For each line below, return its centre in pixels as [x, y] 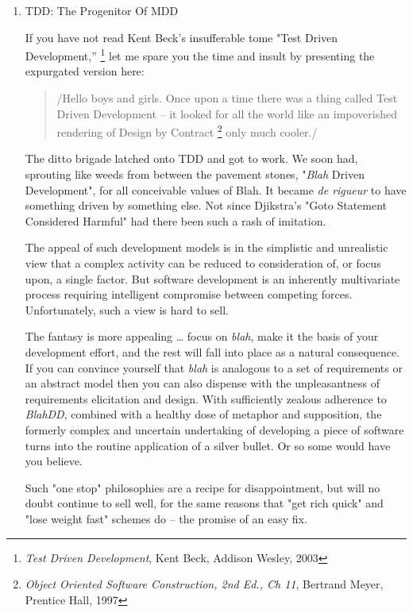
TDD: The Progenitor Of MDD [102, 10]
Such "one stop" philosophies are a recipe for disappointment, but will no [203, 487]
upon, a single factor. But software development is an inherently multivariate [212, 278]
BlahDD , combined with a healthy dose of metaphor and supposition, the [203, 414]
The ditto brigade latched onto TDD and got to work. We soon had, [191, 158]
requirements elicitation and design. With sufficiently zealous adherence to [206, 398]
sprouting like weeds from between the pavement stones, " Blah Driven [195, 174]
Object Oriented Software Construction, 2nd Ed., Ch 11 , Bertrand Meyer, [204, 584]
